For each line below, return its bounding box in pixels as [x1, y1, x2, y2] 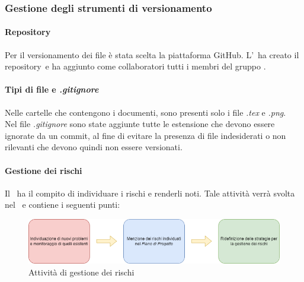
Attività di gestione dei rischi [28, 265, 135, 278]
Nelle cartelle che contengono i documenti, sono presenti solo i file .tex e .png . [5, 106, 286, 118]
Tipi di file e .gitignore [5, 83, 99, 96]
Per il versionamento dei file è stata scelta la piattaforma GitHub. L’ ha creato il [5, 48, 299, 61]
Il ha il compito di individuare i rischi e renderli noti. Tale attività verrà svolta [5, 186, 295, 199]
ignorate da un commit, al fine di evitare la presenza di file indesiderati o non [5, 129, 286, 141]
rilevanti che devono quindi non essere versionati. [5, 141, 183, 153]
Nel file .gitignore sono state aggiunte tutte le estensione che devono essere [5, 118, 275, 130]
